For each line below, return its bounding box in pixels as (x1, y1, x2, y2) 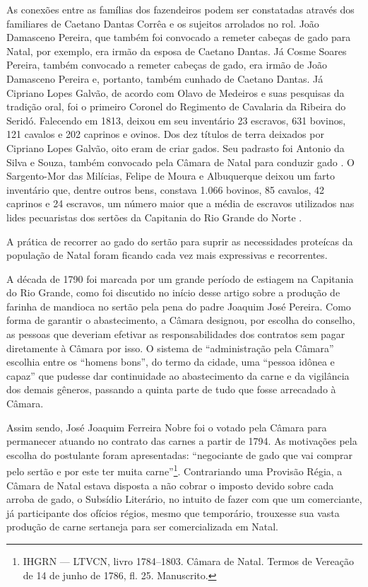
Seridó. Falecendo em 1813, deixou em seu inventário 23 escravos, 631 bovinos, (6, 112, 346, 127)
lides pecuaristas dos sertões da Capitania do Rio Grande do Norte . (6, 209, 302, 224)
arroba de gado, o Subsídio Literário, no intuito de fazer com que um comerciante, (6, 492, 362, 506)
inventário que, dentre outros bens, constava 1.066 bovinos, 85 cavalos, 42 (6, 182, 325, 197)
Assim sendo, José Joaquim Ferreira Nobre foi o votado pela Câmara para (6, 419, 327, 434)
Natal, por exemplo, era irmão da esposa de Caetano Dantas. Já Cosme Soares (6, 43, 347, 58)
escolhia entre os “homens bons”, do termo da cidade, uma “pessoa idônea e (6, 354, 335, 369)
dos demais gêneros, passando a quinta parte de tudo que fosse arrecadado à (6, 382, 336, 397)
